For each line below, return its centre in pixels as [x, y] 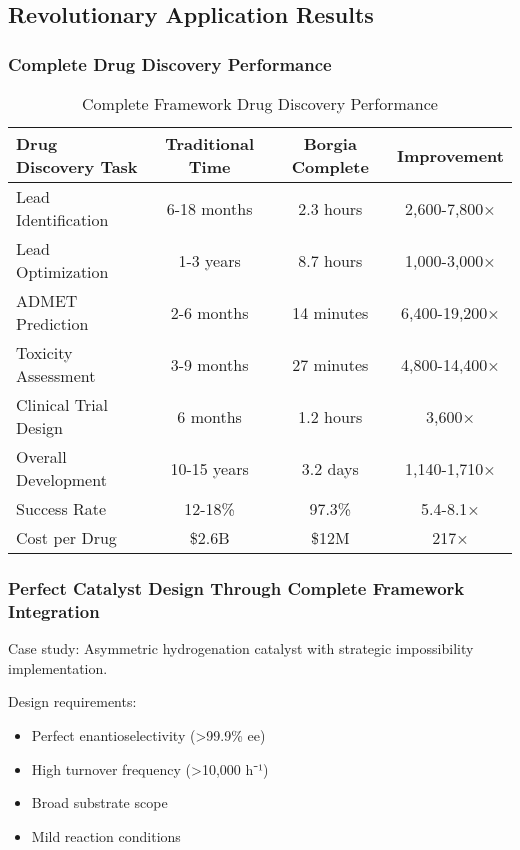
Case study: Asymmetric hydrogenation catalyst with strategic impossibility [241, 648]
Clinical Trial [62, 404]
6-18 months [209, 208]
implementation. [58, 667]
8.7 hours [330, 260]
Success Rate [61, 508]
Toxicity [44, 352]
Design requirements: [72, 701]
